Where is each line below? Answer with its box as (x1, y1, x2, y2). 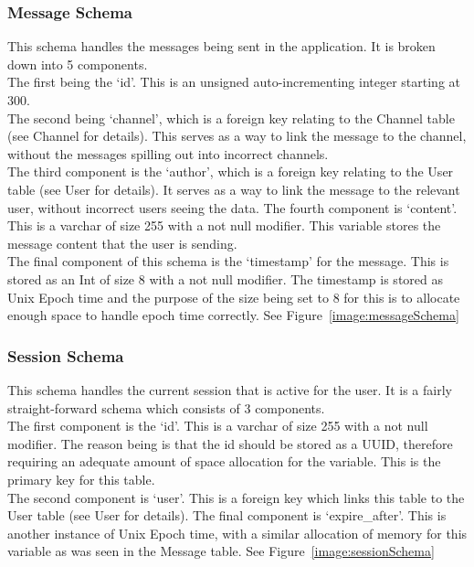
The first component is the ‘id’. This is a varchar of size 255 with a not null (7, 416, 428, 435)
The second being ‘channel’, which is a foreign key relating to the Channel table (7, 108, 455, 127)
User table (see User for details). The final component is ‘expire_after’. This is (7, 506, 447, 525)
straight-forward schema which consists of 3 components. (7, 398, 325, 417)
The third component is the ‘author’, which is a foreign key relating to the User (7, 162, 454, 181)
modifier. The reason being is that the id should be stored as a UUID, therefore (7, 433, 453, 453)
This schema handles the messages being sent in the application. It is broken (7, 37, 436, 56)
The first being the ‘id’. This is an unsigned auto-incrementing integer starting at (7, 72, 461, 91)
